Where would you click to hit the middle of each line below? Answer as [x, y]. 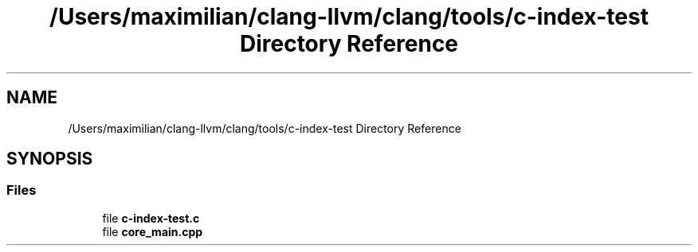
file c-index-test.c [151, 218]
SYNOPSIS [50, 159]
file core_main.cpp [153, 231]
